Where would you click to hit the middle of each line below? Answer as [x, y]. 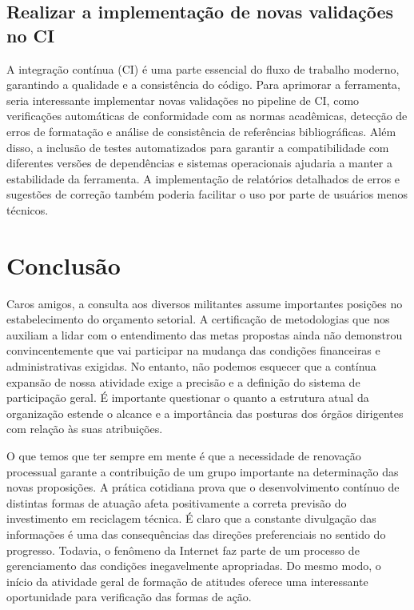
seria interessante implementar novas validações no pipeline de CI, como [183, 100]
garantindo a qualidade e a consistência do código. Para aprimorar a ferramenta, [203, 84]
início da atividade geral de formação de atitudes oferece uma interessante [187, 581]
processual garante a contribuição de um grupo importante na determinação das [203, 471]
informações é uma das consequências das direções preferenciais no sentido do [196, 534]
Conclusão [64, 265]
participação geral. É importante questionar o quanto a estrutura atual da [188, 397]
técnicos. [28, 209]
